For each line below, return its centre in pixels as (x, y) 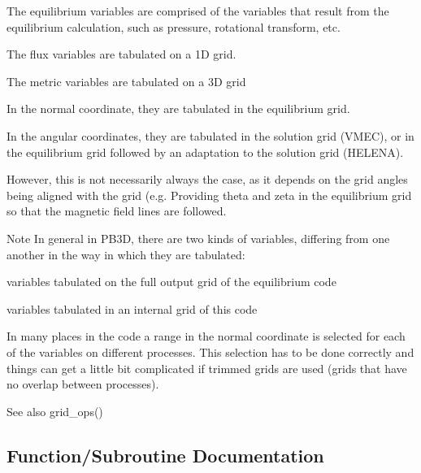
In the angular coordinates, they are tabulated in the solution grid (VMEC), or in (210, 135)
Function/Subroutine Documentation (165, 455)
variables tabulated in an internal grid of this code (132, 308)
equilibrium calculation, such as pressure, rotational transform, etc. (174, 26)
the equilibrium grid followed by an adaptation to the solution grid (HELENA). (205, 152)
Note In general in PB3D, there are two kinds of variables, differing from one (198, 238)
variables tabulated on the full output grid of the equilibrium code (171, 282)
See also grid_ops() (55, 411)
